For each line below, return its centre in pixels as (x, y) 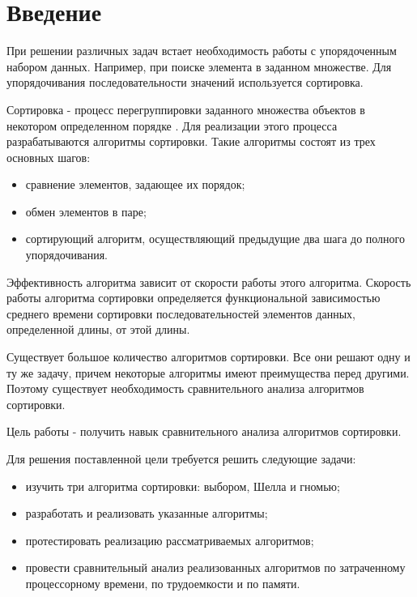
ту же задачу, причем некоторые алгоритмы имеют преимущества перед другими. (208, 372)
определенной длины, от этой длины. (98, 329)
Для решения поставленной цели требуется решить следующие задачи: (181, 458)
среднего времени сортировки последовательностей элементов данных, (181, 313)
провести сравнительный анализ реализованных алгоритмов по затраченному (215, 567)
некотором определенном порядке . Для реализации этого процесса (172, 125)
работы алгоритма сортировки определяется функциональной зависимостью (194, 298)
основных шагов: (49, 157)
